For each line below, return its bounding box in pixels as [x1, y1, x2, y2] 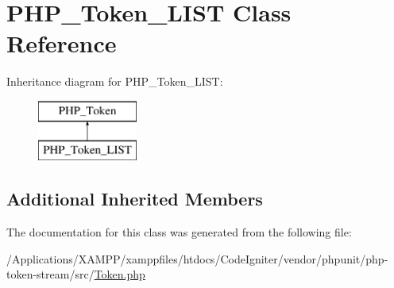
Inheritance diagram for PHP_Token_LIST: [6, 73, 223, 90]
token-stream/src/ [6, 266, 95, 282]
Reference [6, 27, 117, 60]
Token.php [94, 266, 145, 282]
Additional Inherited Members [6, 186, 263, 211]
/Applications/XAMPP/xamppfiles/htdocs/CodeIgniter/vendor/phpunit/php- [6, 250, 388, 267]
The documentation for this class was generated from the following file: [6, 224, 352, 240]
